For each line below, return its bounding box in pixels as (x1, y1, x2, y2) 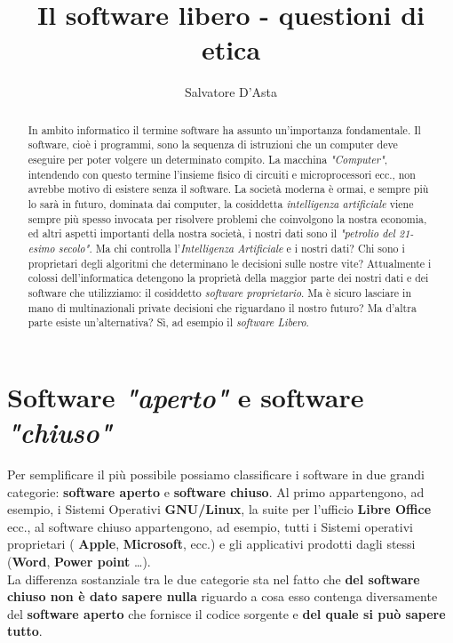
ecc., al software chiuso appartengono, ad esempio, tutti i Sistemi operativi (7, 517, 413, 535)
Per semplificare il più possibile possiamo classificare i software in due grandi (7, 465, 425, 484)
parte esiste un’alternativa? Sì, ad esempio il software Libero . (28, 315, 309, 330)
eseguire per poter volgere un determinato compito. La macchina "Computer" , (28, 152, 388, 167)
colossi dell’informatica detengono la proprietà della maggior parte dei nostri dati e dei (28, 270, 429, 285)
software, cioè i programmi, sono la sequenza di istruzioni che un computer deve (28, 137, 398, 152)
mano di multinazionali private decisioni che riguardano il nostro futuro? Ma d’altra (28, 300, 417, 315)
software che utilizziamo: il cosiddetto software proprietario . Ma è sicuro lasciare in (28, 285, 412, 300)
